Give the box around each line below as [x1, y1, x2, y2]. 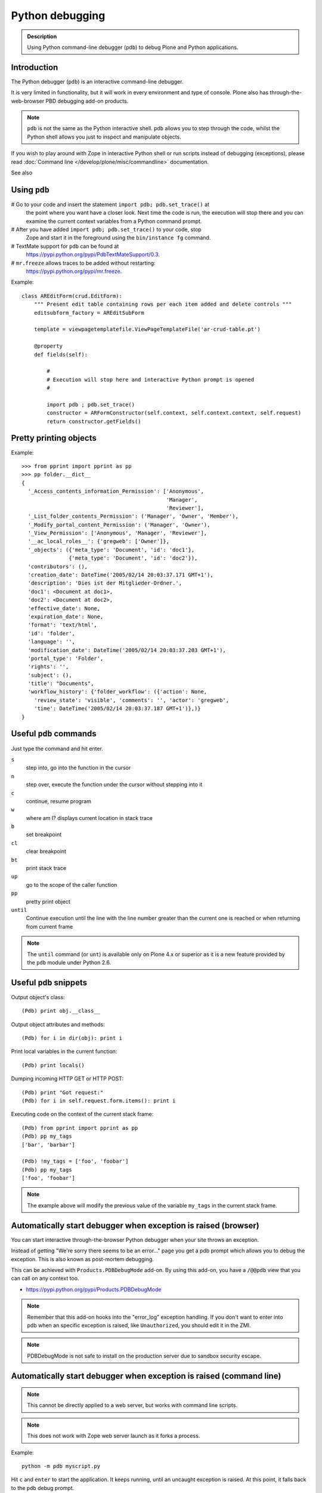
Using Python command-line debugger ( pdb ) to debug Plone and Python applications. [27, 44, 239, 51]
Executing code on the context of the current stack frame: [11, 1111, 154, 1118]
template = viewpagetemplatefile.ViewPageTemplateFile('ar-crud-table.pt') [33, 326, 261, 333]
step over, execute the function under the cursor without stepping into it [26, 781, 203, 788]
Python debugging [11, 9, 106, 22]
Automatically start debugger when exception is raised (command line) [11, 1371, 281, 1381]
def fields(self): [33, 351, 88, 358]
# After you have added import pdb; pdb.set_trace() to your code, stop [11, 226, 202, 233]
